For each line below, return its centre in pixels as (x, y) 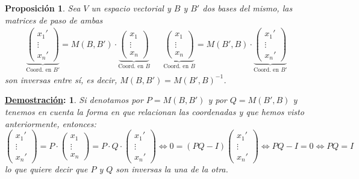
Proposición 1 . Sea (43, 8)
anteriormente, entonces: (51, 123)
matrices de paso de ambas (54, 20)
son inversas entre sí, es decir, (61, 79)
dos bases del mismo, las (248, 8)
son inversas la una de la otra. (172, 169)
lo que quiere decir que (46, 169)
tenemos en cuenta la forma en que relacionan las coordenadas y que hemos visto (155, 111)
